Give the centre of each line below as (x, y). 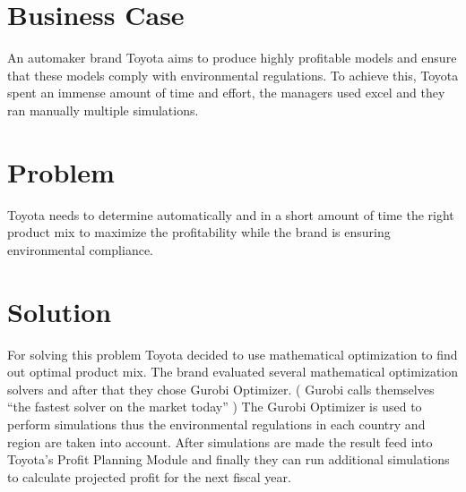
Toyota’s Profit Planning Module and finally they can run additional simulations (229, 459)
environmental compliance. (80, 249)
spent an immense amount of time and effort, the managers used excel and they (226, 93)
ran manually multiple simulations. (103, 110)
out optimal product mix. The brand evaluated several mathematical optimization (233, 372)
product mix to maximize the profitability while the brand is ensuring (199, 232)
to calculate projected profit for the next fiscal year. (149, 476)
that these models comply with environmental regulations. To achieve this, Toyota (233, 75)
